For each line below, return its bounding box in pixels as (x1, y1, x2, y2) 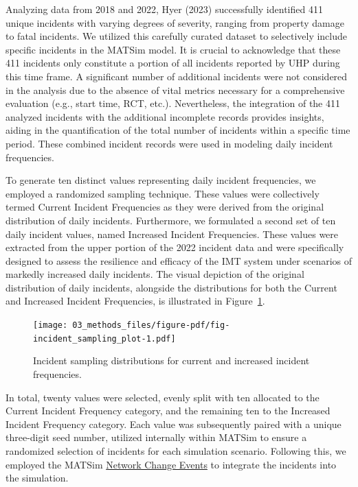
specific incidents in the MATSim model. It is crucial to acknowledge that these (5, 42, 341, 56)
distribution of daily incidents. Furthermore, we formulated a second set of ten (5, 213, 336, 227)
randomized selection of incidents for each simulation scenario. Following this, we (5, 443, 346, 458)
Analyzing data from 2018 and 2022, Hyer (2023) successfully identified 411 (5, 2, 323, 16)
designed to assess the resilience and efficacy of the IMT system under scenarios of (5, 253, 353, 268)
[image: (33, 320, 68, 331)
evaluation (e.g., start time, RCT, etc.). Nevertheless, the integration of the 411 (5, 96, 341, 110)
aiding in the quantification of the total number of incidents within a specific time (5, 123, 350, 137)
